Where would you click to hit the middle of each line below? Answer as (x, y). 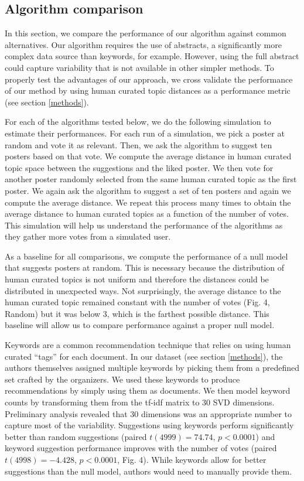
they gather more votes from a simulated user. (88, 236)
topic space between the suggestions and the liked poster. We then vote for (139, 167)
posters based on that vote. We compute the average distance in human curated (148, 156)
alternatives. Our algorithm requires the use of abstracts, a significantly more (143, 44)
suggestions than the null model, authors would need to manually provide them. (148, 471)
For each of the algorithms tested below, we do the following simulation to (138, 122)
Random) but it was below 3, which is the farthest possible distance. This (137, 313)
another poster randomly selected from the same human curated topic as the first (151, 179)
